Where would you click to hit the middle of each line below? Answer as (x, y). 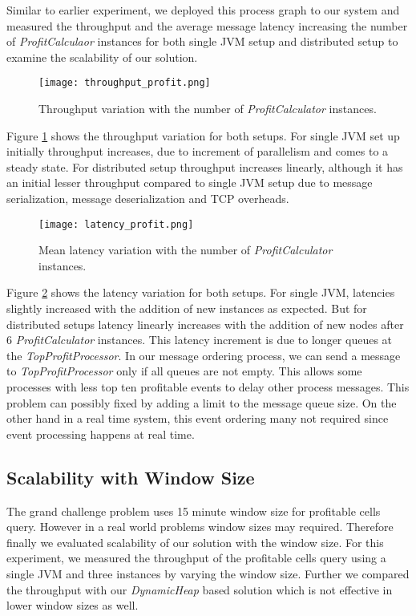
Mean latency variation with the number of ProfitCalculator (186, 250)
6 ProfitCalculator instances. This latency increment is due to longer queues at (200, 340)
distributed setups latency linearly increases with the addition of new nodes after (205, 324)
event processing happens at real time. (101, 434)
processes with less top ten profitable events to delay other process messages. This (208, 387)
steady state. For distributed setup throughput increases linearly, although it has (205, 166)
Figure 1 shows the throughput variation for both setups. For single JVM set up (203, 135)
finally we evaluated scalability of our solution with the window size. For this (195, 542)
